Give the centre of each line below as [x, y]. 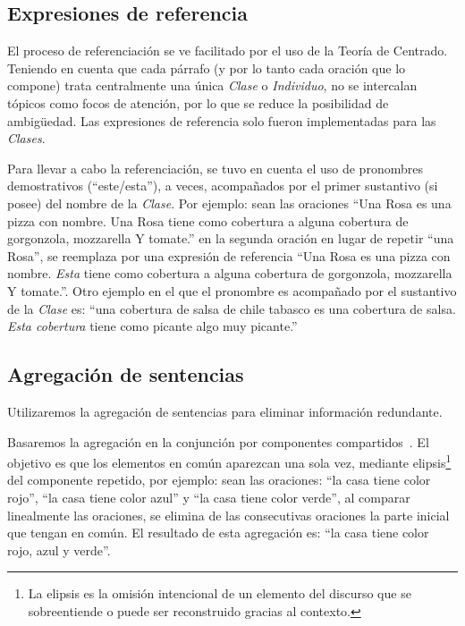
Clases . [26, 138]
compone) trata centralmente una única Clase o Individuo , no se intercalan [212, 85]
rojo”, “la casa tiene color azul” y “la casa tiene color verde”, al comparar [209, 497]
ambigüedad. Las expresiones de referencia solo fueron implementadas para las [222, 120]
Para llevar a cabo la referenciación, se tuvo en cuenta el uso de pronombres [215, 168]
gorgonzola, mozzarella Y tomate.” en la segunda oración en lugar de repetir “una [231, 238]
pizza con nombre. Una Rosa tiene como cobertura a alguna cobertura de [208, 220]
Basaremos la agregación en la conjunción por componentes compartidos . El [218, 441]
